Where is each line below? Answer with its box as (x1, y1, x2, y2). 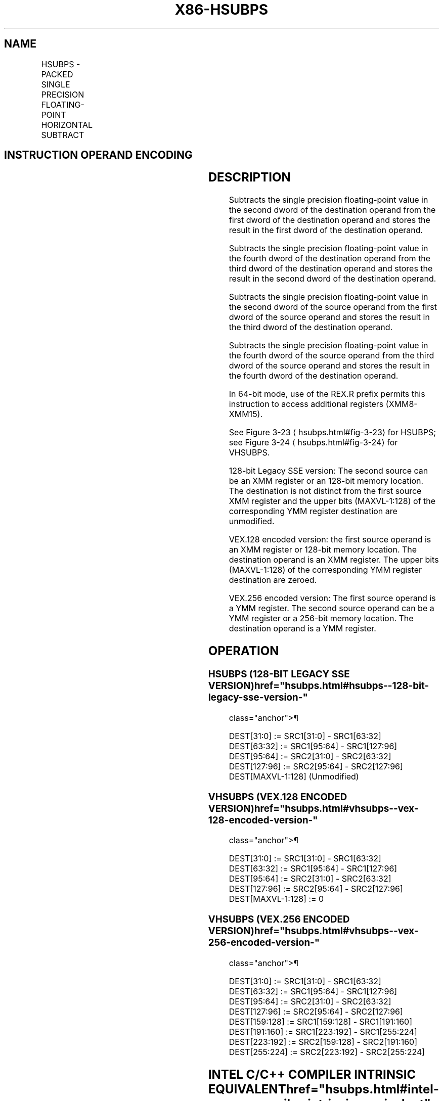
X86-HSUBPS (174, 1, 269, 18)
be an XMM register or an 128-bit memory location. (229, 476, 424, 486)
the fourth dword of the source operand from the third (229, 350, 434, 361)
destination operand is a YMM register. (229, 623, 376, 634)
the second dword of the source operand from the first (229, 302, 437, 312)
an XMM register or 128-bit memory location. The (229, 544, 417, 555)
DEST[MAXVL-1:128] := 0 (229, 894, 324, 904)
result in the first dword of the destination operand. (229, 225, 423, 236)
